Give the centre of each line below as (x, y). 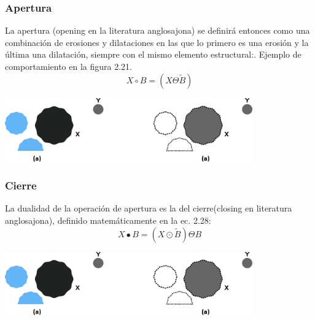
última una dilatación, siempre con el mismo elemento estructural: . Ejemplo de (153, 54)
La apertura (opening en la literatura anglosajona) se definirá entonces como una (157, 30)
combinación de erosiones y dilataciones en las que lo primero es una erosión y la (157, 42)
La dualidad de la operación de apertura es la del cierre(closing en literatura (149, 208)
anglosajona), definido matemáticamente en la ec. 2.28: (108, 220)
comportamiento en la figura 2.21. (68, 66)
